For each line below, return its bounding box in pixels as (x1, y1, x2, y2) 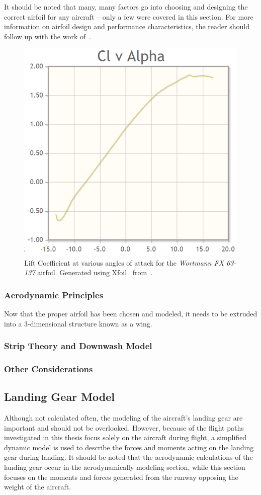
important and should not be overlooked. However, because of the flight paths (4, 422, 244, 433)
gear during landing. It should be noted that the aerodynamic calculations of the (4, 452, 253, 462)
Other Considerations (4, 362, 93, 375)
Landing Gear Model (4, 389, 115, 404)
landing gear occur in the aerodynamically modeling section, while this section (4, 461, 245, 472)
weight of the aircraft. (4, 481, 71, 492)
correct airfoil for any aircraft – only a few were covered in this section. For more (4, 11, 253, 22)
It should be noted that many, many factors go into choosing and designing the (4, 2, 248, 12)
